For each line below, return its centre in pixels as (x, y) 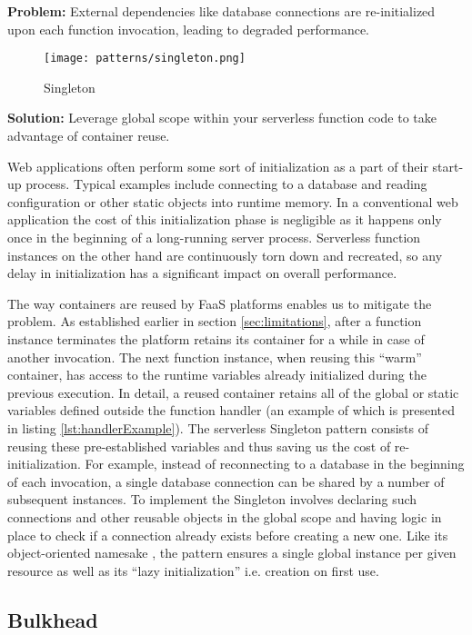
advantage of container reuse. (89, 136)
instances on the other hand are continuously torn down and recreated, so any (225, 255)
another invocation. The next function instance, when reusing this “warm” (215, 357)
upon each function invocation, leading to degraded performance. (189, 29)
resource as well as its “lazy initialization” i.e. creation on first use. (193, 570)
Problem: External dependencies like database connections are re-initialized (221, 11)
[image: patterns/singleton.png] (145, 59)
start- (448, 166)
